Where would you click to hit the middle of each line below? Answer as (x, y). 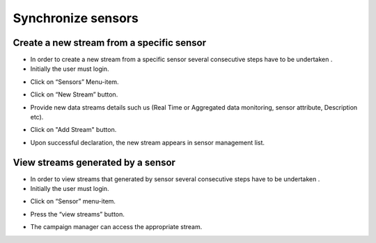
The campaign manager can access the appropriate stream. (116, 227)
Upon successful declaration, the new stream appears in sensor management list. (147, 142)
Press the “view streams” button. (78, 214)
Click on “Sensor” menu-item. (73, 201)
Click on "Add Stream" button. (73, 130)
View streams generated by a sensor (94, 162)
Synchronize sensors (76, 18)
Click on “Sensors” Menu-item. (75, 82)
